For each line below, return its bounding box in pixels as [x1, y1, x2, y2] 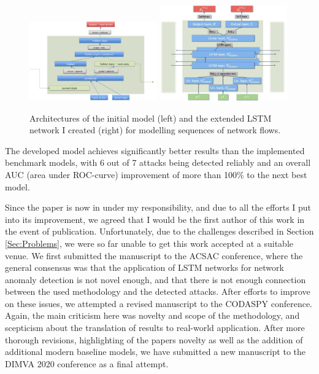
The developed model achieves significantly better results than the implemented [5, 144, 305, 157]
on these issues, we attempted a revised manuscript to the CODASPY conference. [5, 297, 313, 310]
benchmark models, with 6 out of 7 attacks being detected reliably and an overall [5, 156, 311, 169]
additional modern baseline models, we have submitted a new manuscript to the [5, 345, 306, 358]
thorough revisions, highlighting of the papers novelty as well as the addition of [5, 333, 303, 346]
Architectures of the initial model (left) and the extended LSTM [29, 111, 272, 124]
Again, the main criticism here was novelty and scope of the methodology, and [5, 309, 300, 322]
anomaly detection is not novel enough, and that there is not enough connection [5, 273, 306, 286]
